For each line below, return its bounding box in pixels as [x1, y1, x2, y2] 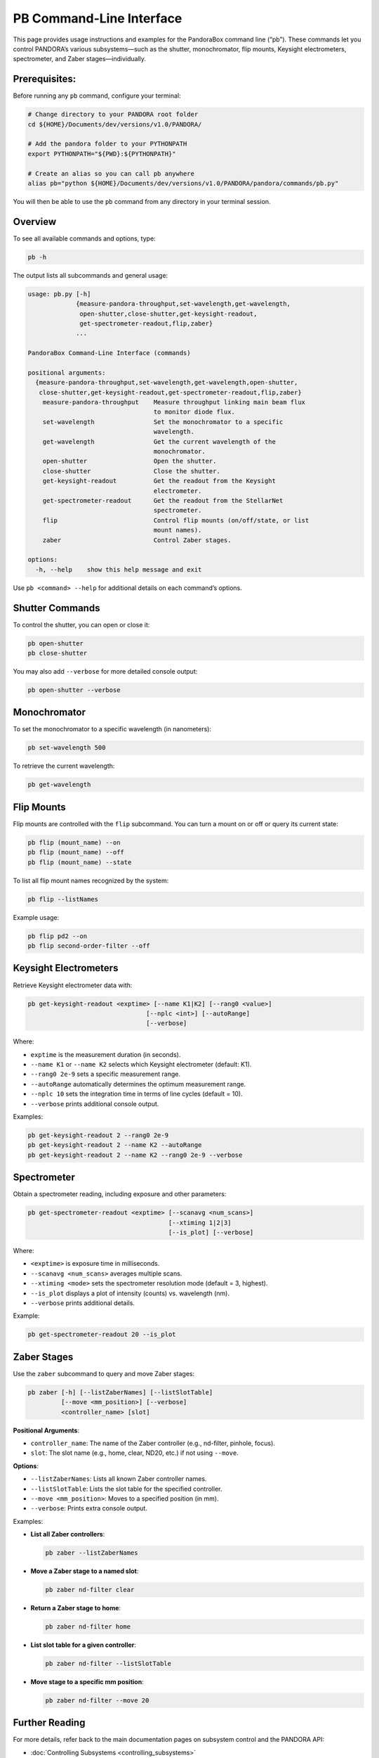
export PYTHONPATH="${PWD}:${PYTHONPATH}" [27, 150, 176, 158]
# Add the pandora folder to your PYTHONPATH [27, 140, 187, 148]
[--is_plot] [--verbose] [168, 1228, 254, 1237]
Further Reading [13, 1717, 86, 1729]
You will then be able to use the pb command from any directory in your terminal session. [13, 197, 271, 205]
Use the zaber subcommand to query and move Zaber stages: [13, 1369, 195, 1378]
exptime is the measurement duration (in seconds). [30, 1050, 181, 1058]
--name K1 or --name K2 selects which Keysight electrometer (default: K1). [30, 1060, 252, 1069]
